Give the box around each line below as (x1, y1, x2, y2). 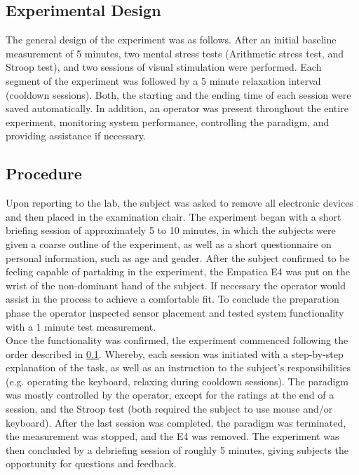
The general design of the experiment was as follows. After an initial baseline (6, 32, 337, 47)
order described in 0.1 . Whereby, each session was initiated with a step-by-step (6, 346, 344, 361)
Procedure (6, 163, 82, 184)
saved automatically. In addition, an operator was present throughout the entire (6, 101, 348, 116)
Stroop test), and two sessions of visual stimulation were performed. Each (6, 60, 322, 74)
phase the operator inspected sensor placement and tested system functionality (6, 305, 344, 319)
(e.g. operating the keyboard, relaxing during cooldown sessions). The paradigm (6, 373, 348, 388)
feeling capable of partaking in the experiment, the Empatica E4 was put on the (6, 264, 350, 279)
